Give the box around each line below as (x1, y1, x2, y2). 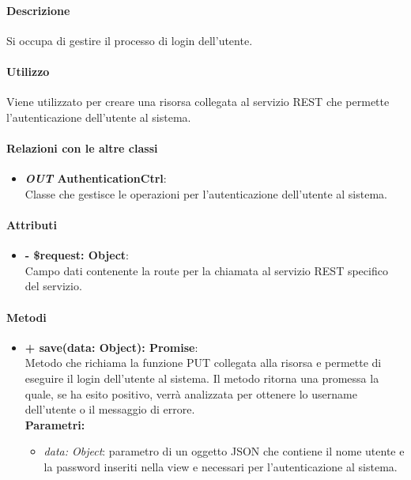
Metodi (6, 308, 47, 325)
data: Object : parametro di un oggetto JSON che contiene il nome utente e (43, 443, 405, 459)
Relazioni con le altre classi (6, 139, 158, 156)
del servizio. (25, 278, 82, 294)
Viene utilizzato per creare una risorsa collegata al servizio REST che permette (6, 93, 390, 110)
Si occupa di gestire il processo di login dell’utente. (6, 32, 253, 48)
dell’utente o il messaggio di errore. (25, 401, 195, 418)
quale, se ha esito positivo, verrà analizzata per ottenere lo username (25, 385, 357, 402)
